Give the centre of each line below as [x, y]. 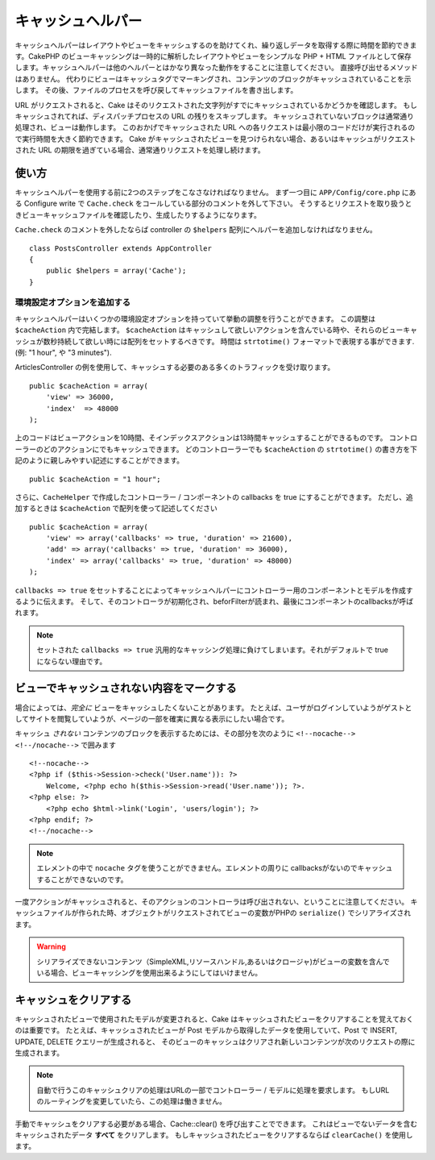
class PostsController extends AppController [121, 248]
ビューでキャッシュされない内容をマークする [126, 688]
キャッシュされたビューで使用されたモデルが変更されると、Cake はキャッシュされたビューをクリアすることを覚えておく [214, 1019]
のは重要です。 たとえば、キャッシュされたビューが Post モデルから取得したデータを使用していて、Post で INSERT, [206, 1030]
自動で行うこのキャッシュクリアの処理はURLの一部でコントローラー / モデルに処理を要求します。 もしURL [213, 1090]
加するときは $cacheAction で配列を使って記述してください [116, 509]
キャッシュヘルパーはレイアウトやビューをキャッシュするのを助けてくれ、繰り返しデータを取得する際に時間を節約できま [216, 45]
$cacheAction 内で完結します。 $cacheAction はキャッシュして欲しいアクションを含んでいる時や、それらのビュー [209, 330]
